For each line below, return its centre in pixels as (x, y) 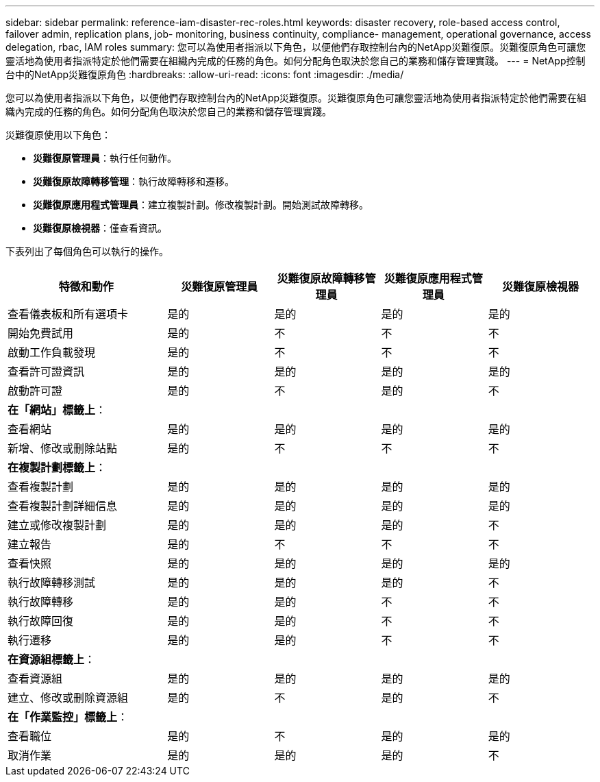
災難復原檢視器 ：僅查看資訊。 (100, 228)
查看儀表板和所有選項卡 (68, 314)
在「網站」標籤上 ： (57, 410)
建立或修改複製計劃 (57, 525)
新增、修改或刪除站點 (63, 448)
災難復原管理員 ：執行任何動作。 (105, 158)
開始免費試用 (41, 333)
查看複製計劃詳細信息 (63, 506)
